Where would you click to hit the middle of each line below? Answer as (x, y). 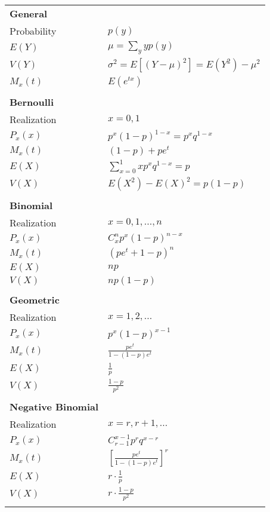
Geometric (35, 300)
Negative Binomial (54, 407)
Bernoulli (32, 102)
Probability (33, 31)
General (29, 13)
